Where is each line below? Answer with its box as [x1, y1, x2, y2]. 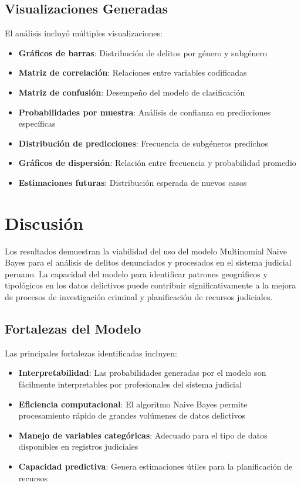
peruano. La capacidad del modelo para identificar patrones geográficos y [5, 267, 268, 280]
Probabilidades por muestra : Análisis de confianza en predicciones [18, 106, 271, 118]
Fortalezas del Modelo [5, 320, 141, 338]
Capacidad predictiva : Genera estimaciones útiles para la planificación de [18, 460, 293, 472]
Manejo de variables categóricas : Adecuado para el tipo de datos [18, 429, 268, 441]
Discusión [5, 210, 84, 234]
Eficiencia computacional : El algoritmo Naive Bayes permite [18, 397, 248, 410]
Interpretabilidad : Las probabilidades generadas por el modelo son [18, 366, 266, 379]
